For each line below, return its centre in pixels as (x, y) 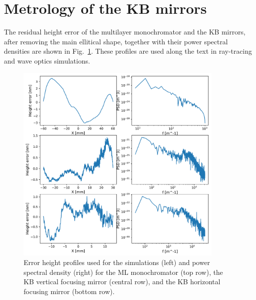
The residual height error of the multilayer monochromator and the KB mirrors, (125, 32)
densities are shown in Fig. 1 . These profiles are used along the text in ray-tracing (128, 51)
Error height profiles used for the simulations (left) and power (117, 262)
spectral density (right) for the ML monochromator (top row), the (123, 272)
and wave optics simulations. (47, 60)
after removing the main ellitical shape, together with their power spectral (116, 41)
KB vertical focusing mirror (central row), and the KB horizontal (122, 282)
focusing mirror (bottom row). (69, 291)
